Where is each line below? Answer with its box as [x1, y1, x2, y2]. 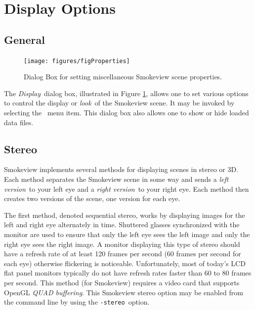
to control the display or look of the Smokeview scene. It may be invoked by [4, 98, 235, 108]
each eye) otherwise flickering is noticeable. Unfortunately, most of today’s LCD [4, 258, 246, 268]
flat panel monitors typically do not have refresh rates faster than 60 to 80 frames [4, 268, 252, 278]
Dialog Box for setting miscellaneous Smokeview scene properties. [24, 71, 222, 82]
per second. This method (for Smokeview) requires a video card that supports [4, 277, 240, 287]
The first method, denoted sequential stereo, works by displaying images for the [4, 209, 245, 220]
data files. [4, 117, 34, 127]
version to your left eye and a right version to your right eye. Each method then [4, 183, 249, 194]
